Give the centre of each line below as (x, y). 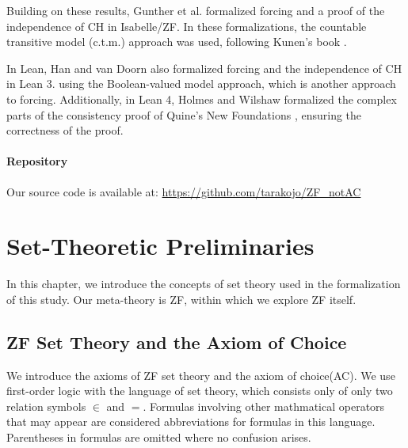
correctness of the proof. (65, 130)
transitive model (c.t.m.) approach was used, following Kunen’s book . (177, 42)
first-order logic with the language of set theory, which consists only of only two (200, 391)
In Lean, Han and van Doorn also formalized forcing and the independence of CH (204, 68)
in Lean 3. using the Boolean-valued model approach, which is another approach (201, 84)
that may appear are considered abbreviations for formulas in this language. (191, 421)
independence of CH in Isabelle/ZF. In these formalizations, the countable (187, 26)
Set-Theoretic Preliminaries (160, 246)
